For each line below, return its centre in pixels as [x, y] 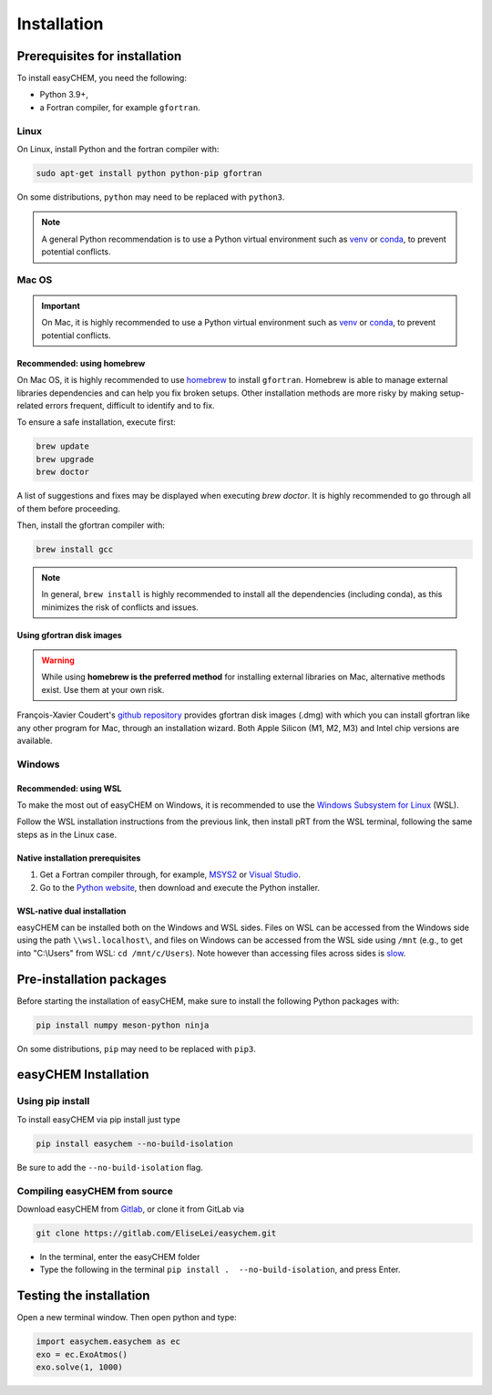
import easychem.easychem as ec [108, 1342]
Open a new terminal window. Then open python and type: [127, 1317]
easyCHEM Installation [83, 1075]
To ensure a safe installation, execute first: [97, 422]
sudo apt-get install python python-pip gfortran [149, 173]
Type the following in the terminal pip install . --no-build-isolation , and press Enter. [220, 1270]
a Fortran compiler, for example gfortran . [120, 107]
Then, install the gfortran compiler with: [91, 525]
